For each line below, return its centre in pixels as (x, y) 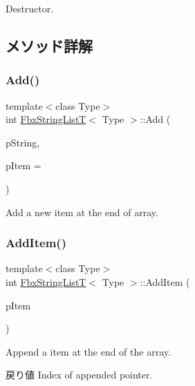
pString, (23, 142)
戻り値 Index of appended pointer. (79, 375)
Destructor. (30, 8)
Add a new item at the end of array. (82, 212)
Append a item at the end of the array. (88, 351)
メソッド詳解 (49, 45)
